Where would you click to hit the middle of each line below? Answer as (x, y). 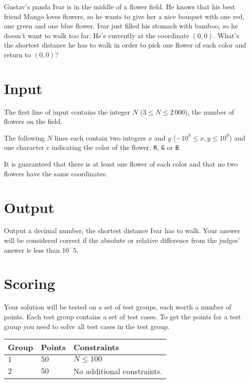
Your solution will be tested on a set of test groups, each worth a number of (118, 307)
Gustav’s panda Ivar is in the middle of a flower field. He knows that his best (120, 6)
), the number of (210, 111)
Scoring (30, 283)
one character (24, 147)
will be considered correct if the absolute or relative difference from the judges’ (122, 240)
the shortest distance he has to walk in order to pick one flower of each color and (125, 45)
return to (18, 54)
